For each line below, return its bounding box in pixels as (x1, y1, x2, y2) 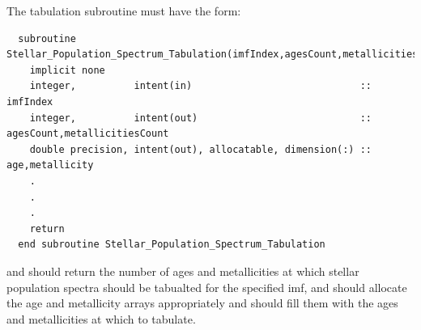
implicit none (29, 64, 105, 76)
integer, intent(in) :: (29, 80, 372, 92)
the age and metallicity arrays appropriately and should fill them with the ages (6, 294, 398, 311)
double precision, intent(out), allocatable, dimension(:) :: (29, 143, 372, 155)
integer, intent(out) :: (29, 112, 372, 124)
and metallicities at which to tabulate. (6, 310, 196, 327)
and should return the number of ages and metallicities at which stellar (6, 262, 359, 279)
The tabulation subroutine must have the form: (6, 2, 241, 19)
